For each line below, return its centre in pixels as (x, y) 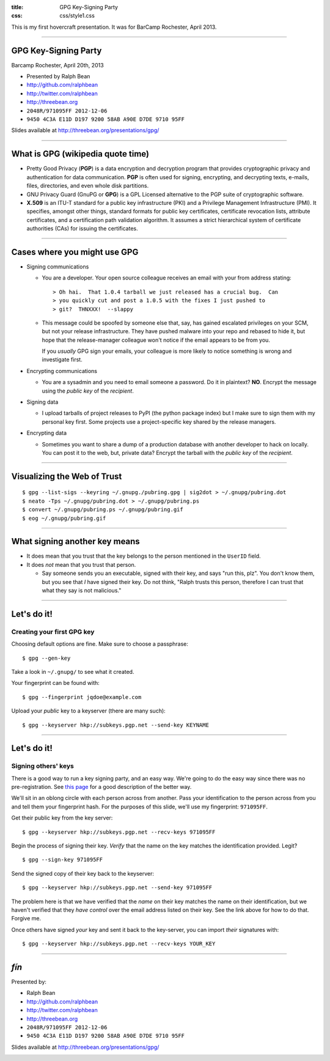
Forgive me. (26, 919)
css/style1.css (77, 16)
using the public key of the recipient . (88, 391)
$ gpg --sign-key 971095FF (63, 860)
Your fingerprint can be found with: (56, 683)
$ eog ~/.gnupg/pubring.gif (64, 518)
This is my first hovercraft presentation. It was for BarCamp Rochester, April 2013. (114, 27)
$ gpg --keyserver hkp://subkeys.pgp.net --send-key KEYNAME (116, 725)
